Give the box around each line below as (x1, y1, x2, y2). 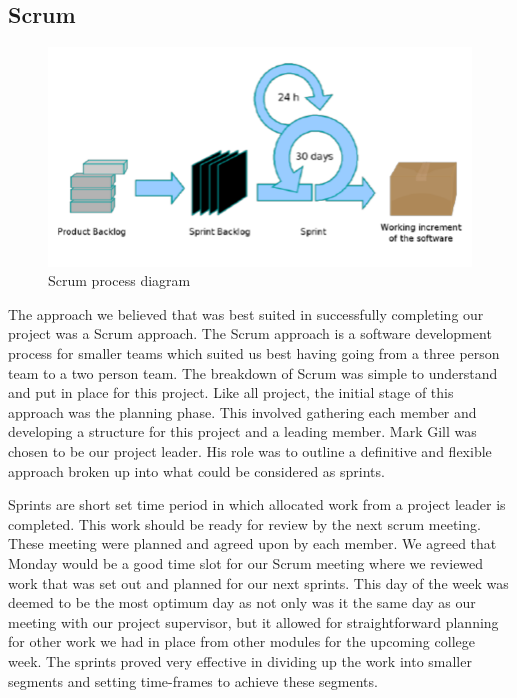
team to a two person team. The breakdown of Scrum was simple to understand (8, 362, 498, 383)
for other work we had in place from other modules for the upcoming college (8, 631, 475, 652)
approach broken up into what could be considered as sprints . (8, 460, 385, 481)
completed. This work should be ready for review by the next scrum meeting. (8, 513, 481, 534)
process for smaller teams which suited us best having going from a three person (8, 343, 500, 364)
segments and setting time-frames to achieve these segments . (8, 670, 378, 691)
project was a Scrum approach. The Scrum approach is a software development (8, 323, 492, 344)
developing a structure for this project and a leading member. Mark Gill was (8, 421, 477, 442)
